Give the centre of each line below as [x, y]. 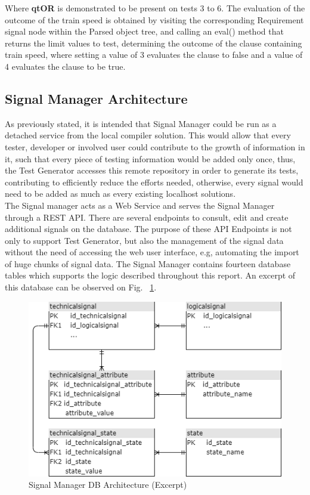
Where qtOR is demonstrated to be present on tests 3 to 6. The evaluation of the [155, 8]
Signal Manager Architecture [96, 98]
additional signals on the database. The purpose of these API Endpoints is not [148, 229]
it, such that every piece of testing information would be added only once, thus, [150, 158]
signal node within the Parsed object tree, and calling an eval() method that [144, 31]
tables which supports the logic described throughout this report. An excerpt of [150, 275]
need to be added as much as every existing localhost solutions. [120, 194]
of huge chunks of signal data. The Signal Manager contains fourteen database [148, 263]
